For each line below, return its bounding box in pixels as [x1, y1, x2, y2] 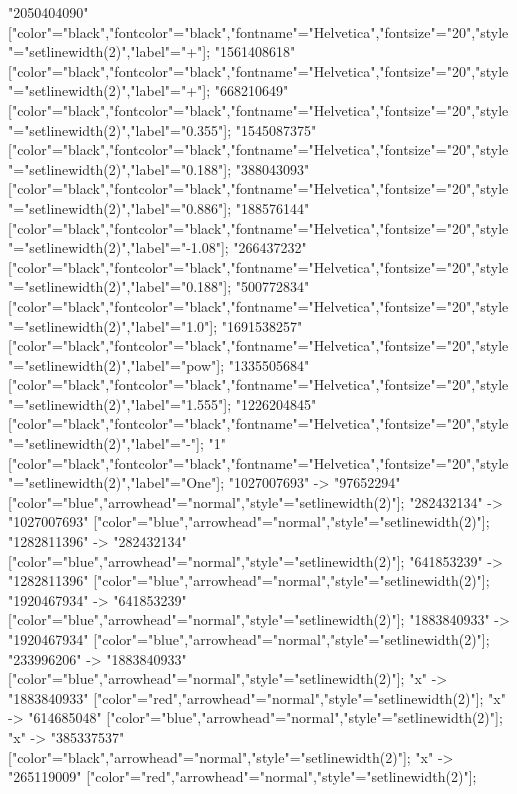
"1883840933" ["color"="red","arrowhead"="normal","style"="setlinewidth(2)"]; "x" [8, 687, 506, 708]
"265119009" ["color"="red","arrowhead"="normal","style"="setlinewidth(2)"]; [8, 766, 477, 787]
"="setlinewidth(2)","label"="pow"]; [8, 354, 225, 375]
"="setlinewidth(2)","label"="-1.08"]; [8, 237, 229, 258]
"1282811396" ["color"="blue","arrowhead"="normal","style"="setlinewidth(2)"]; [8, 570, 490, 591]
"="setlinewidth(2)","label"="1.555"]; [8, 393, 232, 414]
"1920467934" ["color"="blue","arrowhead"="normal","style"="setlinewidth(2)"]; [8, 629, 490, 649]
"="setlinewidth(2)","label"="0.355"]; [8, 119, 232, 140]
